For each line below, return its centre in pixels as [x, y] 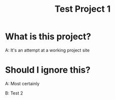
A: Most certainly [22, 83]
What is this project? [48, 37]
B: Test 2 [14, 93]
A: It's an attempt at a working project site [47, 50]
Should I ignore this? [48, 70]
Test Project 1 [83, 9]
